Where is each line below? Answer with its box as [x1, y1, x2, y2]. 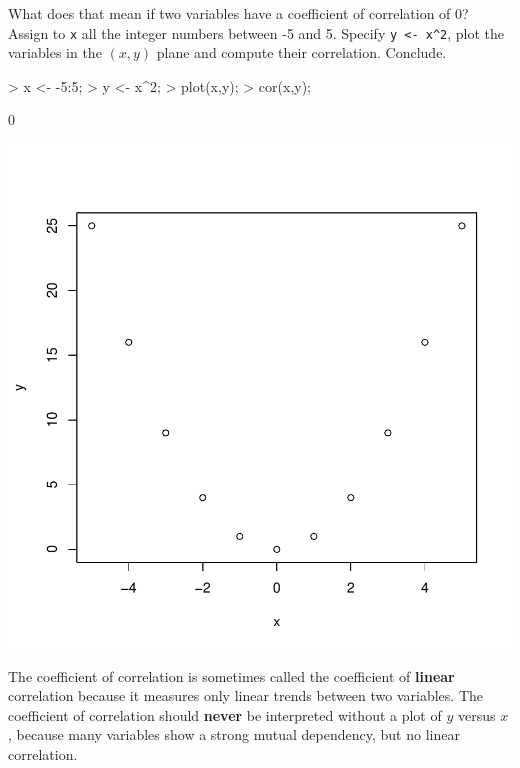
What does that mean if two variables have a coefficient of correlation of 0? [8, 3, 469, 23]
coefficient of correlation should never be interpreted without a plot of [8, 704, 442, 725]
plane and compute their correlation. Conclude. [156, 42, 447, 63]
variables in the [8, 42, 102, 63]
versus [457, 704, 496, 725]
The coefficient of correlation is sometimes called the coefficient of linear [8, 665, 455, 686]
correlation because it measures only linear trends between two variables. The [8, 685, 484, 706]
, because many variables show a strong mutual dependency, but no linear [8, 724, 460, 745]
